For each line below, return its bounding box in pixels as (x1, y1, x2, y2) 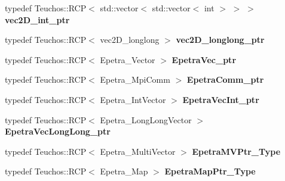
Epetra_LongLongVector (100, 113, 192, 126)
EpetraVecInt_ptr (182, 93, 259, 105)
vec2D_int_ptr (5, 13, 70, 26)
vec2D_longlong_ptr (176, 33, 265, 46)
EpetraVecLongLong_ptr (5, 125, 111, 138)
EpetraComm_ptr (186, 73, 264, 86)
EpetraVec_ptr (171, 53, 237, 65)
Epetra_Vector (100, 53, 155, 65)
